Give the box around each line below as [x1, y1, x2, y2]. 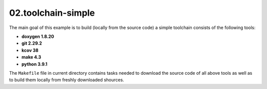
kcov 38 [21, 47, 39, 53]
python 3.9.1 [21, 61, 48, 67]
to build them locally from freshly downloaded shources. [9, 77, 125, 83]
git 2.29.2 [21, 40, 42, 46]
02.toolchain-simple [9, 7, 95, 18]
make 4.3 [21, 54, 42, 60]
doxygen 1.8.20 [21, 33, 54, 39]
